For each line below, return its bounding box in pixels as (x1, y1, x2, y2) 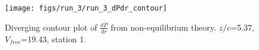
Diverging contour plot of (5, 21, 97, 33)
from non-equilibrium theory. (110, 21, 217, 33)
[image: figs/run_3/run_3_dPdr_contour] (5, 4, 168, 12)
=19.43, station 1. (21, 32, 87, 45)
